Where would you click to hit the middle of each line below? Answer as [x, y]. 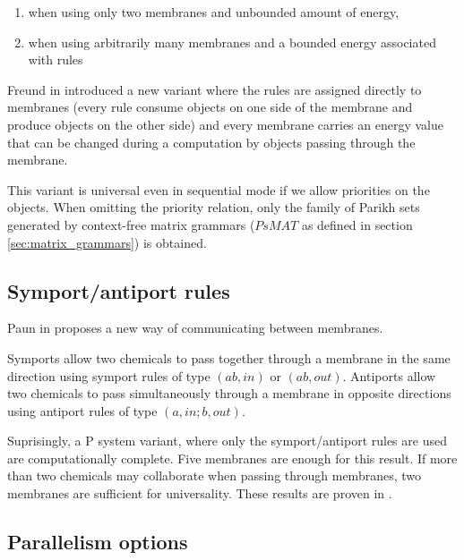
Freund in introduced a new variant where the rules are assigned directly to [215, 89]
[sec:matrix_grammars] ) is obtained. [107, 242]
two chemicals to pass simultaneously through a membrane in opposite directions [229, 393]
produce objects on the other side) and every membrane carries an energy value [225, 124]
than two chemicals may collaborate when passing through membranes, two [214, 475]
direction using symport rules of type [109, 375]
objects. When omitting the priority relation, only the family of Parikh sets [214, 207]
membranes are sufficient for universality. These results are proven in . [200, 493]
